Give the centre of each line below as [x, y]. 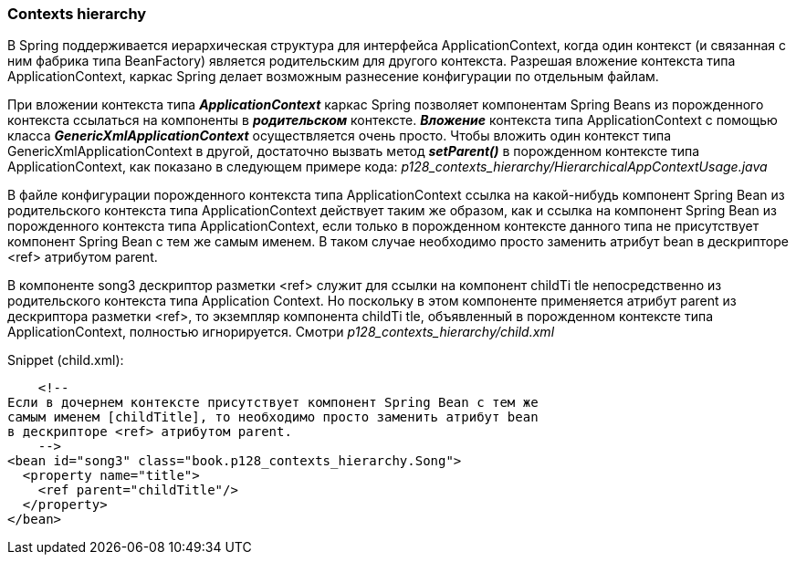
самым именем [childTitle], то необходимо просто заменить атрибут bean [273, 417]
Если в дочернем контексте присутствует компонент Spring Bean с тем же [273, 403]
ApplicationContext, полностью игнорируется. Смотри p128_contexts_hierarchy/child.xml [281, 332]
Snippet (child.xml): [66, 360]
